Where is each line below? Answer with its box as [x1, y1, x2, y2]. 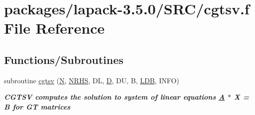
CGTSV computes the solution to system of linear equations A [4, 92, 225, 102]
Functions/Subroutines [4, 52, 124, 67]
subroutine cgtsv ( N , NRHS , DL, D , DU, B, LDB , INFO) [4, 75, 179, 85]
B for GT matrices [4, 101, 71, 112]
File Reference [4, 18, 105, 38]
